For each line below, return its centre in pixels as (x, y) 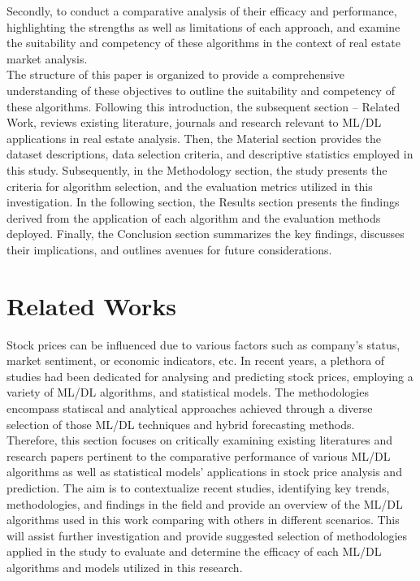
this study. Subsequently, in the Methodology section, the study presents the (197, 169)
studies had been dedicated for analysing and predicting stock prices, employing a (210, 376)
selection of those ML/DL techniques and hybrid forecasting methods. (181, 424)
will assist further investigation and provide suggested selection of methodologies (207, 535)
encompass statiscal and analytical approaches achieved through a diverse (190, 408)
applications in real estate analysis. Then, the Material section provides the (194, 138)
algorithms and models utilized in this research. (125, 567)
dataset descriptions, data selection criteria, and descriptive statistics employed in (210, 154)
